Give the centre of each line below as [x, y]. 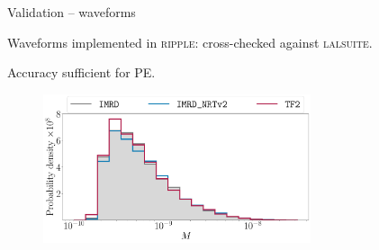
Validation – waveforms [72, 12]
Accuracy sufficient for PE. [81, 72]
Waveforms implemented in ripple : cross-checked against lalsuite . [190, 42]
